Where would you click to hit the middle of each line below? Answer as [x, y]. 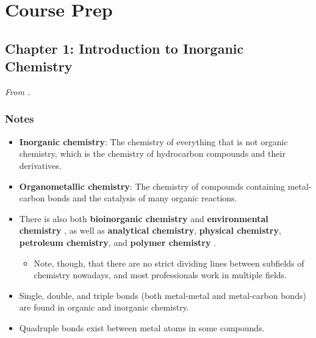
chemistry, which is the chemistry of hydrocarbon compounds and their [152, 153]
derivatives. [40, 165]
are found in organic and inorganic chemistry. [104, 307]
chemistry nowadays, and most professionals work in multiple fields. [160, 275]
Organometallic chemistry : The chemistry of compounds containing [152, 186]
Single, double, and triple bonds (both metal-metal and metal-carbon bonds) [163, 295]
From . [18, 91]
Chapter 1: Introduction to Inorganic [124, 48]
